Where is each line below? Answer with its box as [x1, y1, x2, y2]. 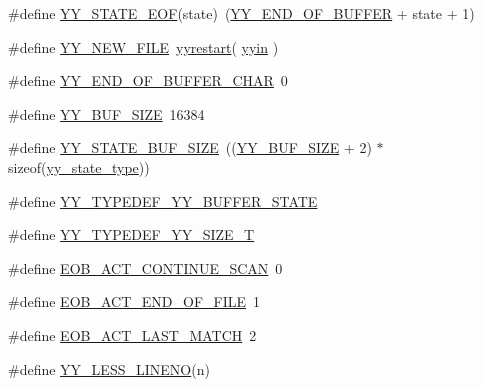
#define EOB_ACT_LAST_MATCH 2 [8, 324, 257, 345]
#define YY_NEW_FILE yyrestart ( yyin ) [8, 36, 279, 57]
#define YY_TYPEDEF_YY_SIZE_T [8, 224, 255, 245]
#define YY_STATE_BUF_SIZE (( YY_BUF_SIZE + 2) [8, 137, 372, 158]
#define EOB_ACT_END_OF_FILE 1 [8, 291, 261, 312]
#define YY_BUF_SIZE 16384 [8, 103, 205, 124]
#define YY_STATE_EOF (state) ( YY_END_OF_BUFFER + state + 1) [8, 3, 475, 23]
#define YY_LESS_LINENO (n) [8, 358, 210, 379]
